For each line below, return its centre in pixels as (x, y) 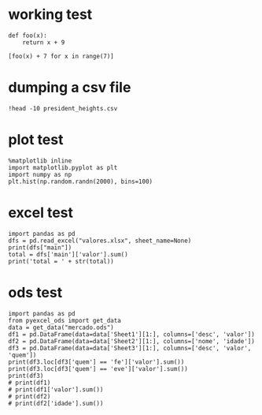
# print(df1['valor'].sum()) (56, 389)
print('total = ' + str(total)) (61, 261)
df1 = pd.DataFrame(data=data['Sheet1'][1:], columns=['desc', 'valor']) (132, 334)
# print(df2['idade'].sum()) (56, 403)
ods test (35, 292)
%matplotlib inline (40, 161)
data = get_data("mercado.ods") (61, 327)
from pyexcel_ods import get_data (65, 320)
